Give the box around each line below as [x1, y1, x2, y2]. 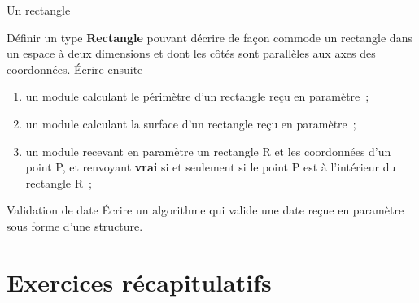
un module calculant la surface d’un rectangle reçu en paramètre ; [25, 115, 356, 132]
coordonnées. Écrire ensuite [7, 60, 143, 77]
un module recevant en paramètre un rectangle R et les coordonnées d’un [25, 142, 391, 159]
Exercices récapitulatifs [7, 265, 272, 298]
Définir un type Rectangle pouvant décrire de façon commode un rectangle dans [7, 28, 412, 45]
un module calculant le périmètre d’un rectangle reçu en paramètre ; [25, 88, 369, 105]
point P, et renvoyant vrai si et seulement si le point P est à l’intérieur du [25, 158, 396, 175]
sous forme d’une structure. [7, 217, 143, 234]
